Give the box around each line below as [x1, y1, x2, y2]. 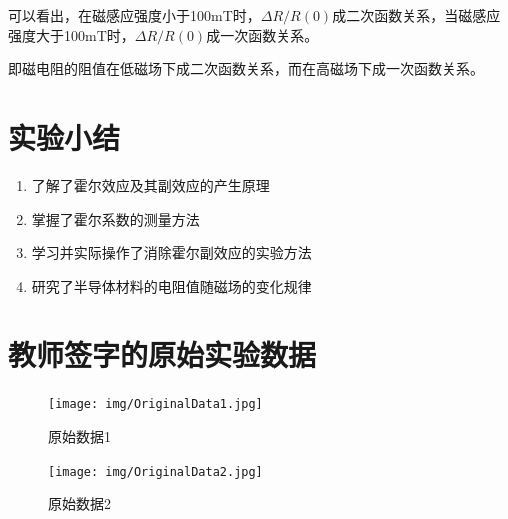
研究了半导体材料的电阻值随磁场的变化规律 [31, 275, 312, 296]
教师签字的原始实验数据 [8, 334, 317, 375]
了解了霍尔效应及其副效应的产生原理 [31, 174, 270, 195]
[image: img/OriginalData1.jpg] [48, 397, 263, 412]
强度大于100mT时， [8, 24, 135, 45]
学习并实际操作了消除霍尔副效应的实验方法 [31, 242, 312, 263]
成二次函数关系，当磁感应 [332, 5, 501, 25]
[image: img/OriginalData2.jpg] [48, 464, 263, 479]
